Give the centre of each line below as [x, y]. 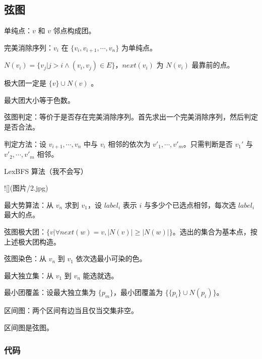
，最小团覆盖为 [138, 292]
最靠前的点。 [213, 65]
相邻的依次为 [129, 143]
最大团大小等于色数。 [39, 100]
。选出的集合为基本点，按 [215, 232]
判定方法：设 [25, 143]
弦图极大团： [25, 232]
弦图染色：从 [25, 258]
